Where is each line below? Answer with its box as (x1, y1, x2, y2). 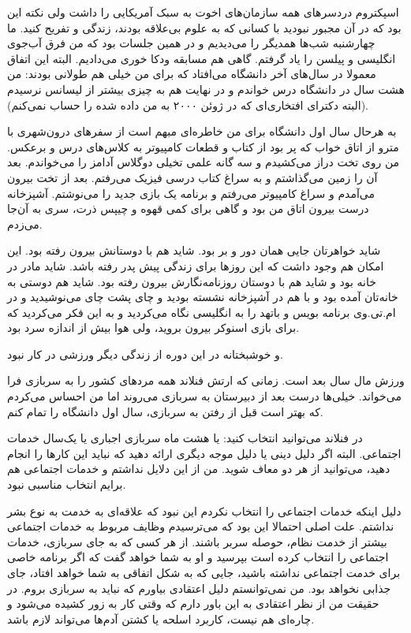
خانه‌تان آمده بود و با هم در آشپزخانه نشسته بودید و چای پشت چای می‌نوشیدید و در (7, 289, 398, 305)
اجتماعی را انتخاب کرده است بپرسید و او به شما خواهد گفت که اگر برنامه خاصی (7, 549, 389, 565)
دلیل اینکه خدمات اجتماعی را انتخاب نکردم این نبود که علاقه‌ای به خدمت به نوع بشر (7, 502, 402, 519)
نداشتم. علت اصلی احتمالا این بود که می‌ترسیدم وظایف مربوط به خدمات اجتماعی (7, 518, 394, 534)
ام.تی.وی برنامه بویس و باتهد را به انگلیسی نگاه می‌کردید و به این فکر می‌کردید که (7, 303, 396, 320)
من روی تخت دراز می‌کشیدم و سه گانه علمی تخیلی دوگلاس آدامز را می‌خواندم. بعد (7, 154, 400, 170)
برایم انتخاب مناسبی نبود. (7, 476, 126, 493)
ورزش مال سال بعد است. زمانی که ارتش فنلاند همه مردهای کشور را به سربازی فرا (7, 372, 405, 389)
